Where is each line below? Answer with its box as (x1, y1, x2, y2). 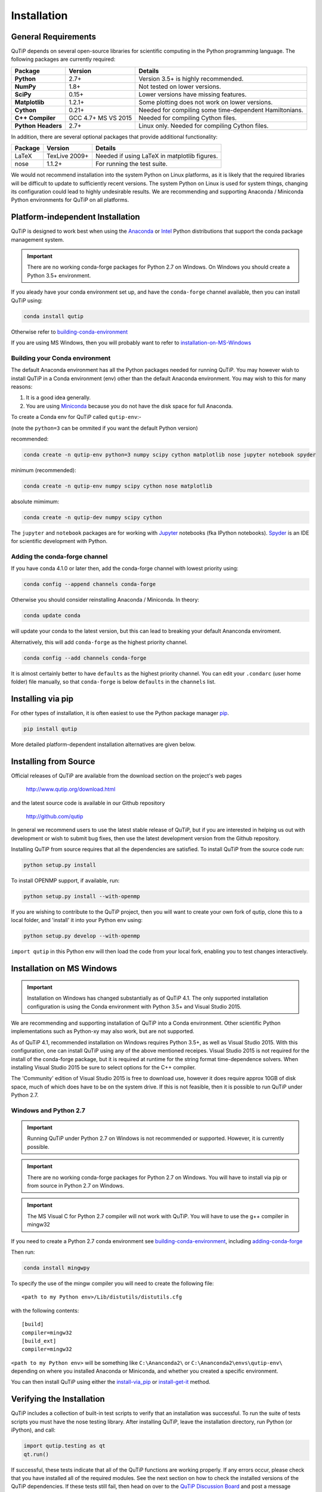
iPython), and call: (11, 1426, 56, 1434)
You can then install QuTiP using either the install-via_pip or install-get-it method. (11, 1379, 211, 1386)
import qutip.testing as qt (23, 1442, 106, 1450)
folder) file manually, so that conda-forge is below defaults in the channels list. (11, 678, 216, 686)
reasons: (11, 383, 33, 390)
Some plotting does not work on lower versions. (138, 98, 273, 106)
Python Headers (14, 121, 63, 130)
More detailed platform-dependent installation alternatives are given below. (11, 741, 196, 748)
